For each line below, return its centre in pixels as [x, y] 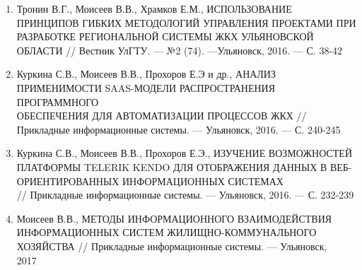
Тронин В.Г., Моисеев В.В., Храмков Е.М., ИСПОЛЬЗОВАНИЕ [154, 8]
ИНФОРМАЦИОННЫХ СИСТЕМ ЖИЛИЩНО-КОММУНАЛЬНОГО [167, 232]
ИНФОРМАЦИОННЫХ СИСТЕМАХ [203, 181]
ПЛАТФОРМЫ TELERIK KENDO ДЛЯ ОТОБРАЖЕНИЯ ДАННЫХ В [172, 166]
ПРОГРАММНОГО [58, 101]
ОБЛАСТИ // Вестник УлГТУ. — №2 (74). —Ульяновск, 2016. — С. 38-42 [180, 50]
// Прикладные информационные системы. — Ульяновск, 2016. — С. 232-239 [185, 195]
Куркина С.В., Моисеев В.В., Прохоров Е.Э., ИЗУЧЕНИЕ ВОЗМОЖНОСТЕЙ [185, 153]
